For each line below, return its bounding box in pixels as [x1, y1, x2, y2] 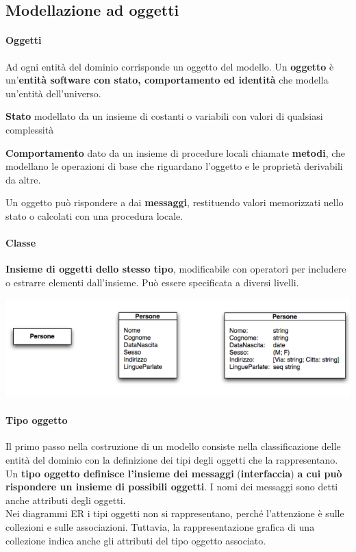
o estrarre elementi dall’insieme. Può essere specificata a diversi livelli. [5, 275, 299, 289]
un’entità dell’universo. [5, 86, 101, 100]
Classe [5, 236, 36, 250]
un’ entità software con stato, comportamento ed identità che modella [5, 73, 329, 87]
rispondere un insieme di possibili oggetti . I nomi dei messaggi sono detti [5, 479, 338, 494]
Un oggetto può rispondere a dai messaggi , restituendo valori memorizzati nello [5, 195, 344, 210]
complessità [5, 122, 54, 136]
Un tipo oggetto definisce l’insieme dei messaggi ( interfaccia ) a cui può [5, 466, 342, 480]
